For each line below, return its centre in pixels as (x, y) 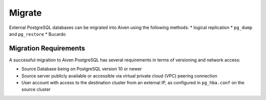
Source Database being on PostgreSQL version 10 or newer (82, 69)
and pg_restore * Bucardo (37, 34)
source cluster (36, 89)
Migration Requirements (47, 48)
